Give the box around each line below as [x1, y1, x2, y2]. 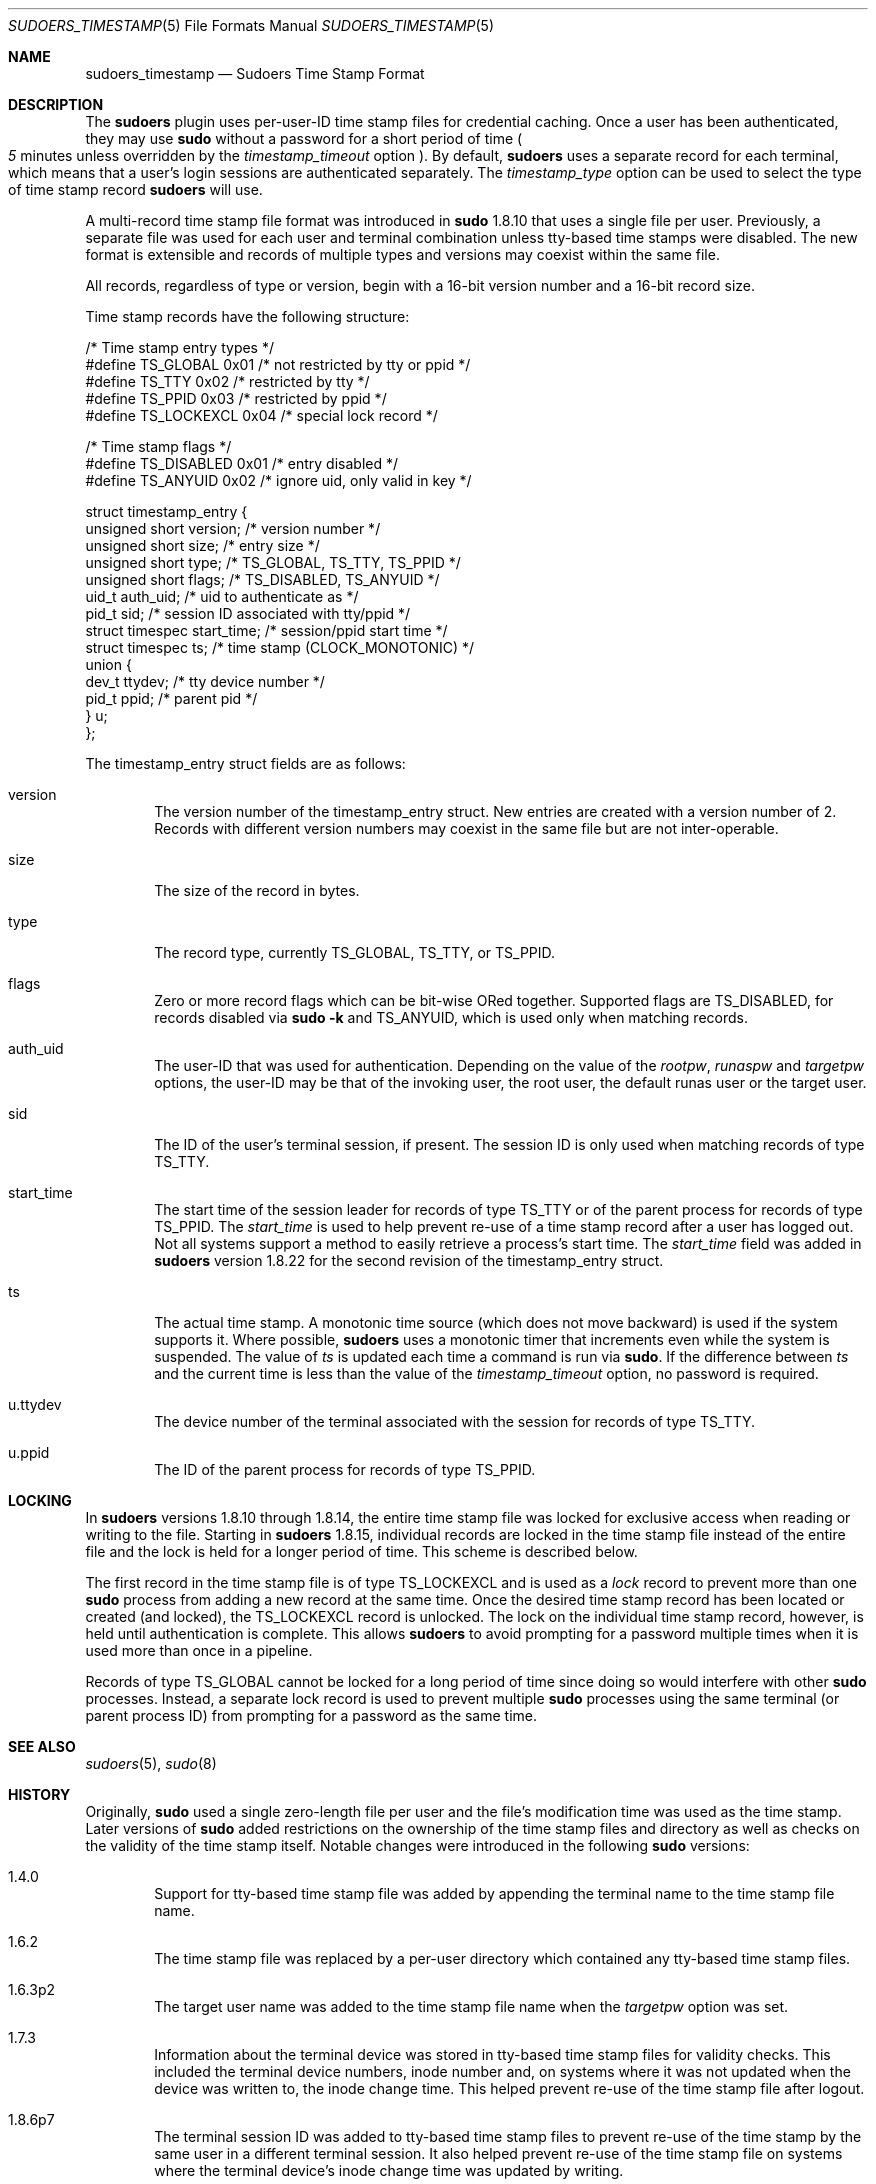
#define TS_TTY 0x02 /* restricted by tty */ [85, 373, 370, 390]
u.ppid [8, 1444, 50, 1461]
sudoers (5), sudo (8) [85, 1755, 217, 1772]
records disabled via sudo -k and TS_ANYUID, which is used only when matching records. [154, 1009, 748, 1026]
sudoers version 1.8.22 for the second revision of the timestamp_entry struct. [154, 1252, 664, 1269]
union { [85, 656, 132, 673]
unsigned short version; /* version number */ [85, 520, 381, 537]
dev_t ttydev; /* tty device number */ [85, 673, 325, 690]
